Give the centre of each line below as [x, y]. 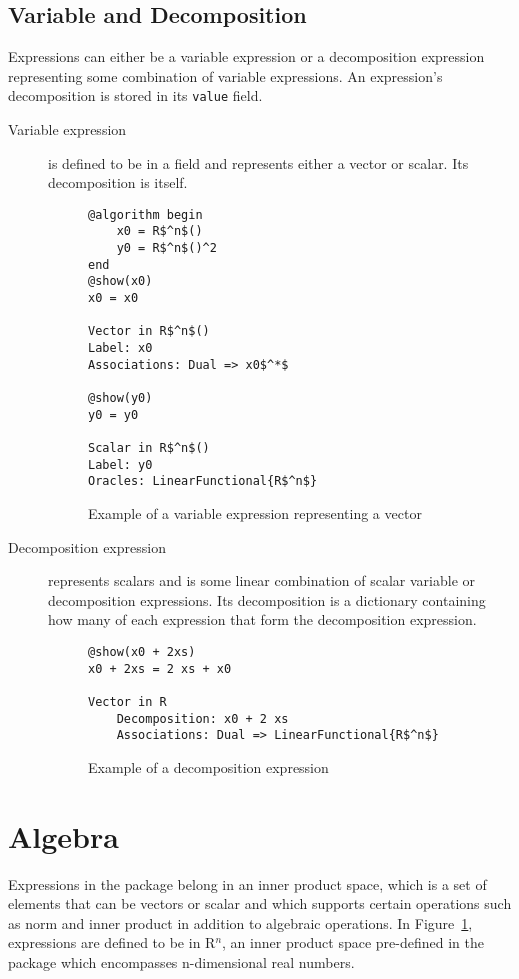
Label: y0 [120, 464]
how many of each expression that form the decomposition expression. [262, 619]
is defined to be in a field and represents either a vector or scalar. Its [258, 162]
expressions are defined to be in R [112, 942]
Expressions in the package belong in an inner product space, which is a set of [247, 883]
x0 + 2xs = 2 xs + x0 [160, 668]
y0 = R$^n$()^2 [166, 248]
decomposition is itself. [118, 182]
